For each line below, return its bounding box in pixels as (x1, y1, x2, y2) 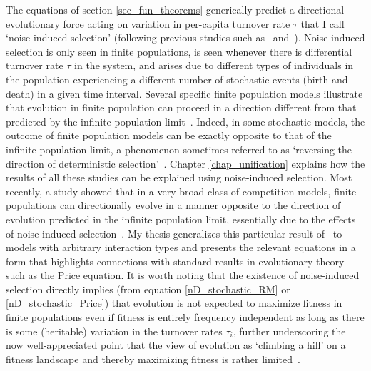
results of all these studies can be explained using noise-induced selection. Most (6, 170, 352, 185)
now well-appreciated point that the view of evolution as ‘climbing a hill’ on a (6, 337, 346, 352)
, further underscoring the (233, 323, 346, 338)
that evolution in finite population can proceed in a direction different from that (6, 100, 357, 115)
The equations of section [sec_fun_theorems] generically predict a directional (6, 2, 345, 16)
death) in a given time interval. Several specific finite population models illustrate (6, 86, 363, 101)
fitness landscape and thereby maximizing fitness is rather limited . (6, 351, 300, 366)
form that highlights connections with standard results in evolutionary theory (6, 253, 345, 268)
